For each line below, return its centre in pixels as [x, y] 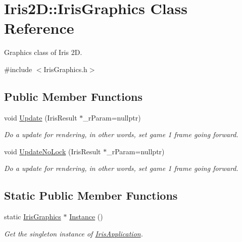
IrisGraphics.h [65, 69]
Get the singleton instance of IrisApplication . [74, 233]
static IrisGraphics [33, 217]
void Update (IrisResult [41, 117]
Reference [39, 28]
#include [18, 69]
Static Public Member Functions [91, 195]
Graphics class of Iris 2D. [43, 52]
